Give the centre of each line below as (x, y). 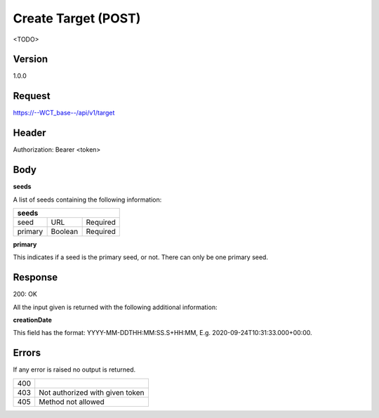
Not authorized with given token (92, 392)
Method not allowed (72, 402)
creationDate (32, 320)
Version (31, 59)
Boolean (65, 231)
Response (35, 277)
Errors (27, 353)
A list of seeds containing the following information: (87, 200)
